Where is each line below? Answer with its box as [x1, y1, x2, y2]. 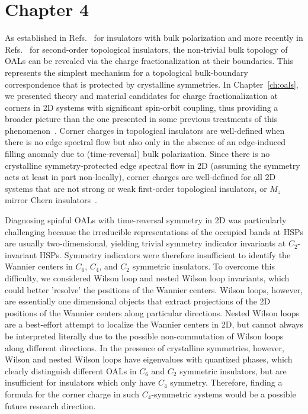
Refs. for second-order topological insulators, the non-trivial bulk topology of [5, 43, 288, 55]
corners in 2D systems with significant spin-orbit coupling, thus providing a [5, 101, 278, 113]
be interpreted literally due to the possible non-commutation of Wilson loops [5, 329, 284, 342]
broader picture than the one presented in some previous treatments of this [5, 113, 278, 125]
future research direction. [5, 399, 96, 412]
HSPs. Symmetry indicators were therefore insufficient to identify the [39, 248, 291, 261]
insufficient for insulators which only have [5, 376, 156, 389]
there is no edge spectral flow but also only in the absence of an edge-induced [5, 136, 286, 148]
